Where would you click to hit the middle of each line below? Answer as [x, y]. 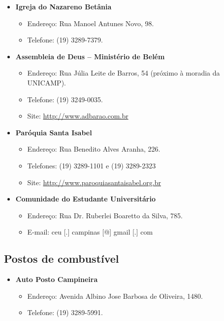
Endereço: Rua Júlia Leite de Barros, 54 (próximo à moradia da [124, 73]
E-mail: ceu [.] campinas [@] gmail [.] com [90, 232]
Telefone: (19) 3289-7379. [65, 40]
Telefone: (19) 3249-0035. [65, 99]
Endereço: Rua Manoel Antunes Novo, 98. [91, 23]
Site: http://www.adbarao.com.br [78, 116]
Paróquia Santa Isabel [54, 132]
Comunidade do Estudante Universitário [85, 199]
